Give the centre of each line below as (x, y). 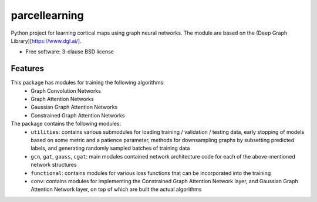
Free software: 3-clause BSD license (70, 52)
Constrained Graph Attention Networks (78, 115)
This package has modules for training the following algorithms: (88, 83)
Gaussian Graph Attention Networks (74, 107)
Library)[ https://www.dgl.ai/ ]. (46, 41)
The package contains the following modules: (66, 124)
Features (27, 68)
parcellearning (48, 15)
